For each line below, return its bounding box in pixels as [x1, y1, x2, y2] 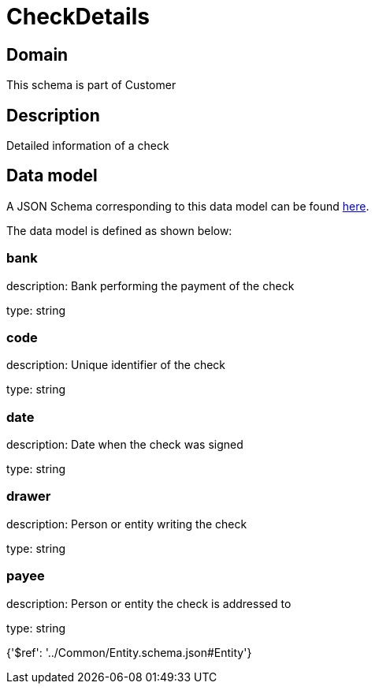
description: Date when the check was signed [6, 438, 243, 452]
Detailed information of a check [6, 139, 169, 153]
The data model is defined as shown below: [6, 223, 232, 237]
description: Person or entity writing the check [6, 517, 247, 531]
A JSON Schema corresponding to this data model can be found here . [6, 199, 369, 213]
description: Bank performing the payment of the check [6, 278, 295, 293]
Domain [6, 44, 69, 65]
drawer [6, 488, 51, 505]
